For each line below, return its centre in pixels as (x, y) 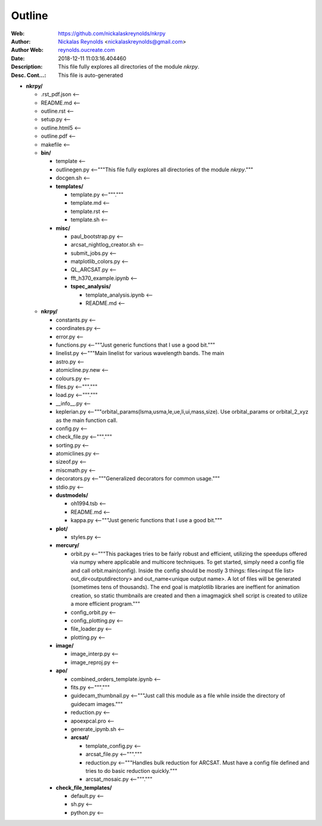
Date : (18, 58)
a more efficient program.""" (105, 604)
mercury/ (68, 545)
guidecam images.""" (97, 704)
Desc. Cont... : (29, 75)
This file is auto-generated (91, 75)
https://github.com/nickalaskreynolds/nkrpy (112, 33)
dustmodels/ (72, 495)
